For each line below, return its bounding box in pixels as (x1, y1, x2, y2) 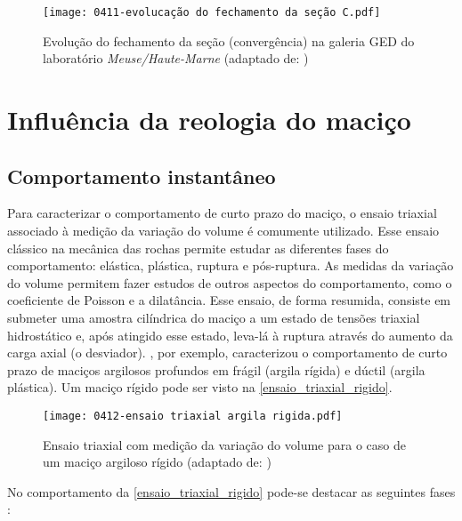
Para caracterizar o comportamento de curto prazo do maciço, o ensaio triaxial (7, 204, 437, 222)
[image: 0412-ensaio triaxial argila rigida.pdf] (43, 409, 343, 422)
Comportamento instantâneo (7, 162, 276, 189)
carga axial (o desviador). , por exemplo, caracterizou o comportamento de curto (7, 343, 448, 362)
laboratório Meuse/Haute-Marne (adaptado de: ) (43, 49, 309, 68)
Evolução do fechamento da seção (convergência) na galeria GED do (43, 31, 415, 50)
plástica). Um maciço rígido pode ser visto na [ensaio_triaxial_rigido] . (7, 378, 393, 397)
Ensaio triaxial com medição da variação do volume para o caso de (43, 435, 406, 453)
